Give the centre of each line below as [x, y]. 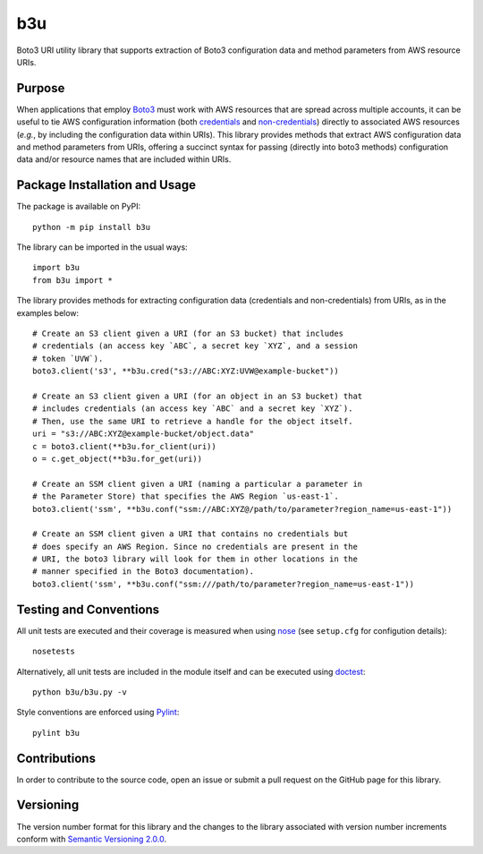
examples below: [48, 312]
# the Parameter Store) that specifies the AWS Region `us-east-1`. [186, 496]
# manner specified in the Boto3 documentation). [144, 572]
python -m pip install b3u [92, 227]
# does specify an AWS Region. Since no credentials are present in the [195, 547]
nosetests [54, 652]
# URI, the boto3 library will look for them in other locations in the [195, 559]
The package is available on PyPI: [79, 207]
